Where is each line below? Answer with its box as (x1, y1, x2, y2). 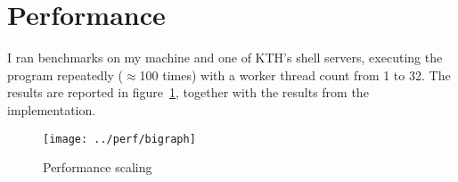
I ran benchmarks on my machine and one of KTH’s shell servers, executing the (7, 48, 443, 67)
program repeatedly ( (7, 65, 124, 84)
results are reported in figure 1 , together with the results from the (7, 83, 369, 102)
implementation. (7, 100, 96, 119)
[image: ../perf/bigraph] (43, 132, 196, 145)
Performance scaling (43, 158, 152, 177)
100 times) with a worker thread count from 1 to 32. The (139, 65, 451, 84)
